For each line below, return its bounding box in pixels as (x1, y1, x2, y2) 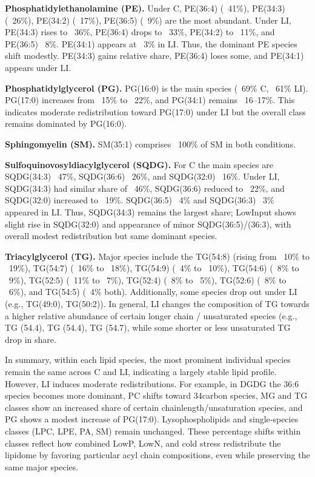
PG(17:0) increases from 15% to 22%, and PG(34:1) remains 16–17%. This (5, 93, 295, 106)
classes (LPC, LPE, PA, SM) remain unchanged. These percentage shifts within (5, 425, 301, 437)
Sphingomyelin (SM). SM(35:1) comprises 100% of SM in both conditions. (5, 137, 296, 150)
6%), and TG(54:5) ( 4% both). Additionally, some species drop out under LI (8, 285, 297, 298)
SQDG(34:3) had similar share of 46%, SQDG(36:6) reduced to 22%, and (5, 181, 285, 194)
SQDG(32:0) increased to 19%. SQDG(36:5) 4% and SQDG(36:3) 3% (5, 194, 274, 206)
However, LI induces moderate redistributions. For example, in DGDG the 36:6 (5, 377, 299, 390)
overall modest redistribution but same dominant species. (5, 229, 217, 242)
